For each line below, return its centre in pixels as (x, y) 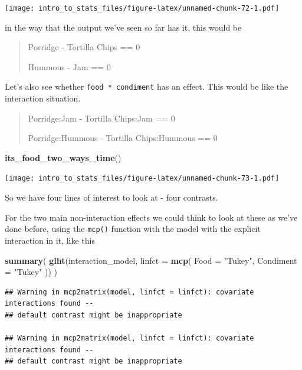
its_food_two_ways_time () (63, 157)
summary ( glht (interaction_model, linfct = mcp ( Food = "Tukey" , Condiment (151, 260)
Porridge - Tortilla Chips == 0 (84, 47)
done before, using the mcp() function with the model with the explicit (133, 229)
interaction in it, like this (50, 240)
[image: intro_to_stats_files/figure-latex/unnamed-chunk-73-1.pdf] (142, 179)
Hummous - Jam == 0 (69, 66)
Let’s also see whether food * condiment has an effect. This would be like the (147, 86)
